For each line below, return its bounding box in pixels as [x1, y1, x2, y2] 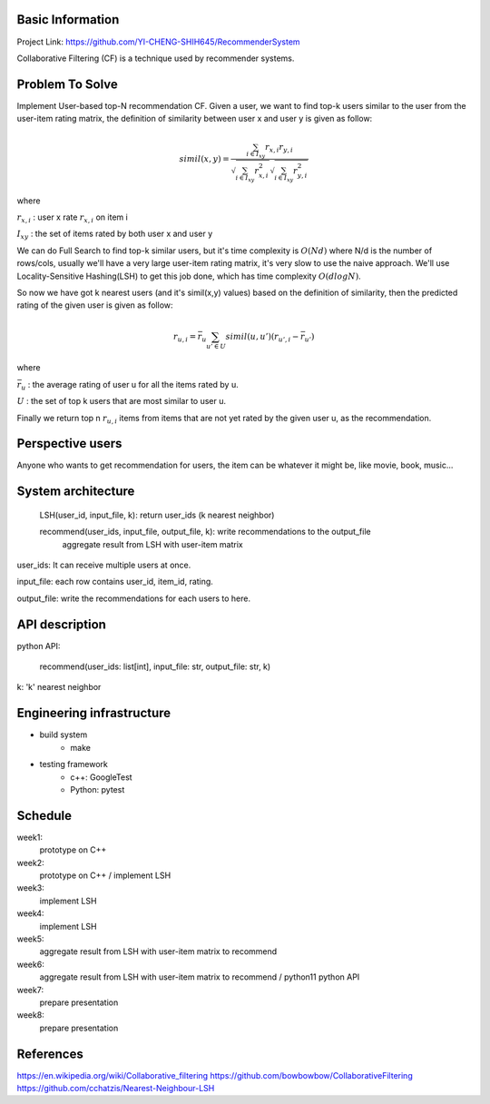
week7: [16, 984, 44, 995]
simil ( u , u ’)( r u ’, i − [225, 331, 299, 344]
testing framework [39, 759, 109, 770]
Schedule [16, 808, 73, 823]
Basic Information [16, 12, 120, 27]
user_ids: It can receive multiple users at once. [16, 559, 191, 570]
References [16, 1046, 83, 1061]
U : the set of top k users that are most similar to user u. [16, 396, 227, 407]
